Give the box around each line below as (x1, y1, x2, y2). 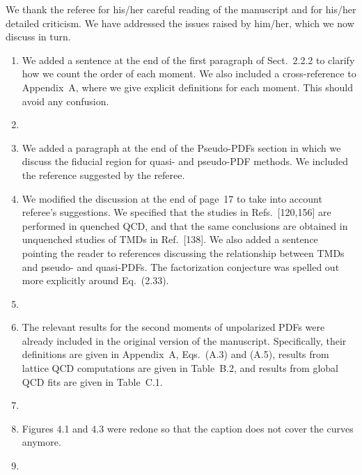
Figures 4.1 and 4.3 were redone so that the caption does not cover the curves (22, 421, 354, 435)
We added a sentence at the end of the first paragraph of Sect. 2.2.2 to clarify (22, 52, 355, 67)
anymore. (22, 435, 61, 449)
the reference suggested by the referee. (22, 167, 185, 182)
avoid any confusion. (22, 93, 109, 108)
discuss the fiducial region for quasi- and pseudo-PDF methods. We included (22, 154, 349, 169)
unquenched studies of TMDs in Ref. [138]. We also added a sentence (22, 232, 318, 247)
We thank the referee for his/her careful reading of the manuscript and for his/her (6, 2, 356, 16)
